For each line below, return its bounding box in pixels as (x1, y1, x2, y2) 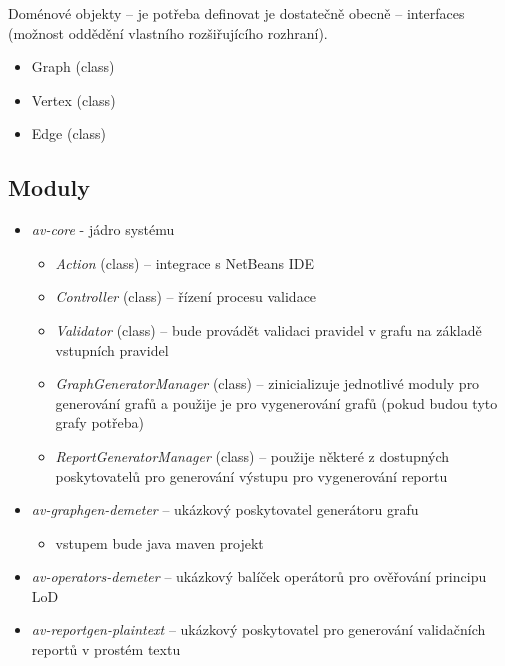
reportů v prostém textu (31, 639, 181, 660)
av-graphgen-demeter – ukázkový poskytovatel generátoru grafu (31, 499, 419, 520)
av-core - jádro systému (31, 219, 175, 240)
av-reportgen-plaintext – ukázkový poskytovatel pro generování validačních (31, 619, 486, 640)
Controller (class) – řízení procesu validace (55, 286, 317, 307)
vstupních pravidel (55, 339, 169, 360)
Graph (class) (31, 56, 115, 77)
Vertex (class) (31, 89, 116, 110)
